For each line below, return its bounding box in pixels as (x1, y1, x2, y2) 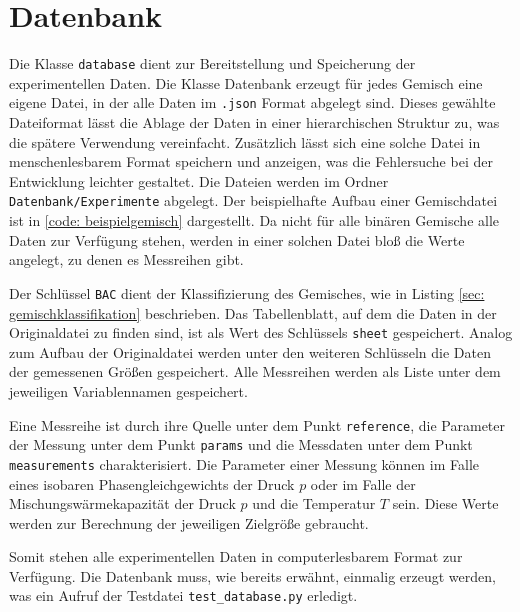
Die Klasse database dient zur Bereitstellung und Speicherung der (9, 53, 416, 74)
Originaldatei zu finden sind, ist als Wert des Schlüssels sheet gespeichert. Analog (9, 322, 513, 343)
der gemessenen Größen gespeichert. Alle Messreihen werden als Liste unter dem (9, 361, 501, 382)
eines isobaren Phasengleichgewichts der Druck (9, 473, 295, 494)
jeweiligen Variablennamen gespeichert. (9, 380, 248, 401)
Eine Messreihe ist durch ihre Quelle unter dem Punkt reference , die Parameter (9, 414, 505, 435)
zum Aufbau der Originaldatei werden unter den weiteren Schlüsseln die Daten (9, 341, 492, 362)
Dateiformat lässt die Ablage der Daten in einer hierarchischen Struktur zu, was (9, 112, 500, 133)
